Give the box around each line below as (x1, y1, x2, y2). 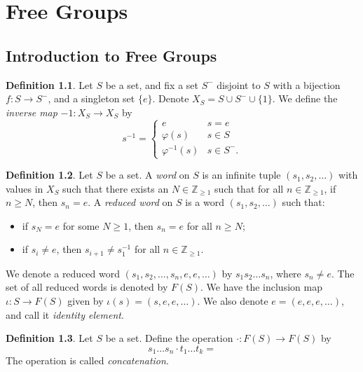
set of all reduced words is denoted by (6, 280, 168, 294)
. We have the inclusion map (200, 280, 322, 294)
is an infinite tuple (202, 167, 281, 182)
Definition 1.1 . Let (6, 77, 93, 92)
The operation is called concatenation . (6, 353, 169, 368)
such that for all (214, 181, 284, 195)
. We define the (272, 91, 338, 106)
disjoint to (217, 77, 261, 92)
